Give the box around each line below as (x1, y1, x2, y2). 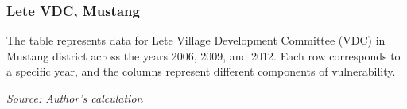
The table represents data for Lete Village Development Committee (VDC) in (6, 32, 386, 49)
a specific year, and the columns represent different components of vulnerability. (6, 63, 396, 80)
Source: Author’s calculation (6, 90, 143, 106)
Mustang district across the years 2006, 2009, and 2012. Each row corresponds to (6, 47, 401, 64)
